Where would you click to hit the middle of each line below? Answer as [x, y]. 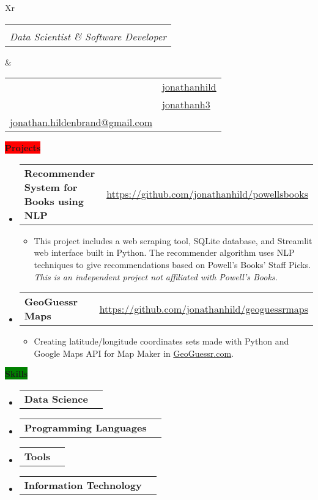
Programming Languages [85, 427]
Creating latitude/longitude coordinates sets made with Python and [161, 341]
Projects [23, 148]
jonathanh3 [186, 105]
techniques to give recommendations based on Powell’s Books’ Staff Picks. [172, 264]
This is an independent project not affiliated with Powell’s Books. [156, 276]
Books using [54, 201]
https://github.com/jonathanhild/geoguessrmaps [204, 308]
